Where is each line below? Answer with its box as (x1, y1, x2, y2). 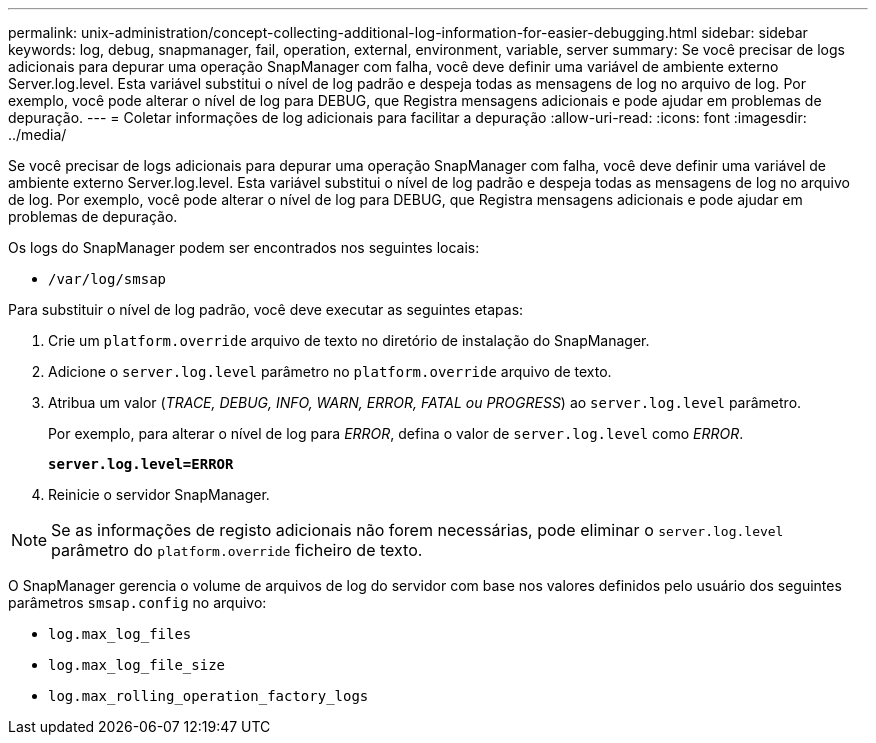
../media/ (8, 126, 67, 143)
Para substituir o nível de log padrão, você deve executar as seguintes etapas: (8, 301, 524, 318)
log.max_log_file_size (48, 657, 226, 673)
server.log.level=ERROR (48, 456, 234, 472)
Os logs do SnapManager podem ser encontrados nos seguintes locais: (8, 239, 480, 256)
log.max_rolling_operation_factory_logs (48, 688, 369, 704)
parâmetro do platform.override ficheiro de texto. (51, 540, 423, 560)
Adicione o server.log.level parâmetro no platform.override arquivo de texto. (48, 363, 612, 380)
